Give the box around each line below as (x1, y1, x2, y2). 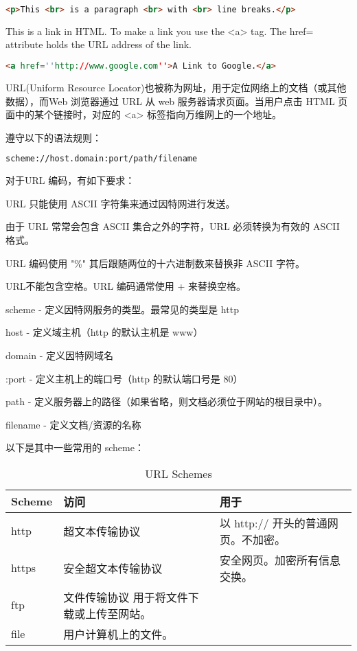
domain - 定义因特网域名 (5, 347, 114, 362)
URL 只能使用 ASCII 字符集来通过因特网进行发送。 (5, 196, 235, 210)
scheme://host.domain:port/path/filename (5, 154, 198, 164)
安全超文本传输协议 (63, 560, 163, 576)
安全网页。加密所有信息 (219, 551, 341, 568)
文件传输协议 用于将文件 (63, 589, 188, 605)
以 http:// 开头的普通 (219, 514, 327, 531)
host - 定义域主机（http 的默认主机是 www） (5, 325, 203, 339)
